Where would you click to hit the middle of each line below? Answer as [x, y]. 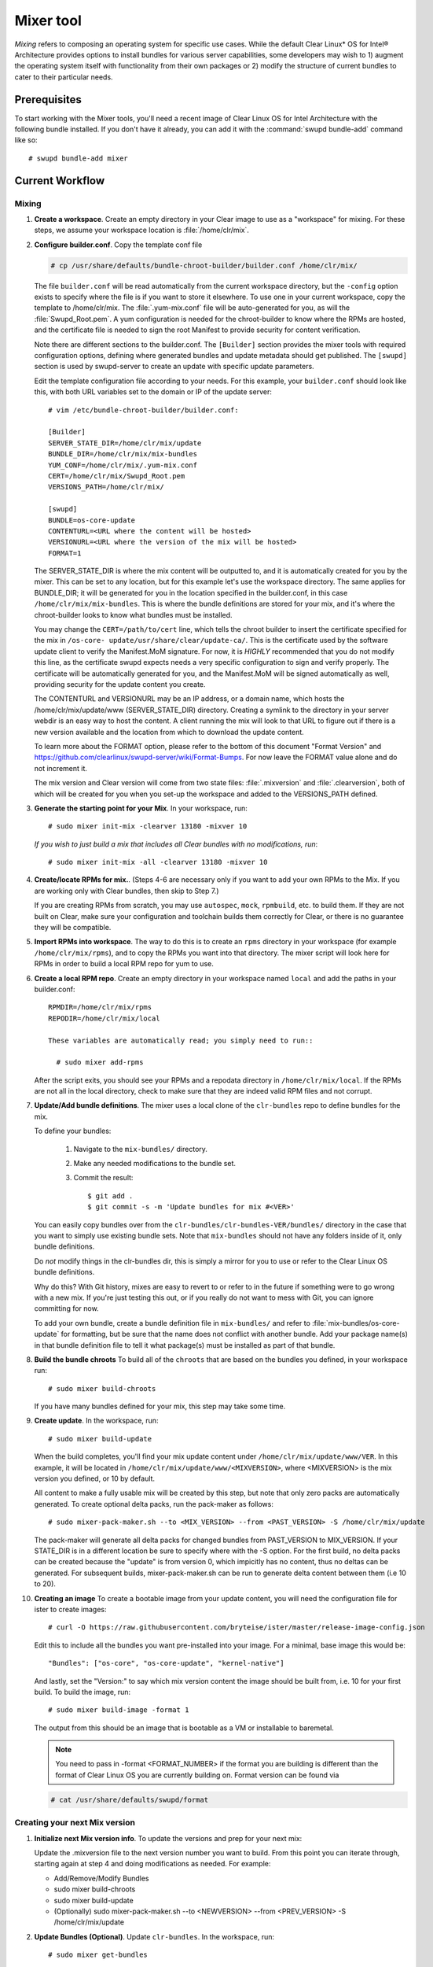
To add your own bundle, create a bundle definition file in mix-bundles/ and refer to [172, 1323]
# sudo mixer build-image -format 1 [119, 1710]
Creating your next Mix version [75, 1823]
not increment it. [61, 768]
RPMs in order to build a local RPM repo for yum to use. [124, 964]
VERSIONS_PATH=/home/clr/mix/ [106, 487]
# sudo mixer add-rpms [100, 1063]
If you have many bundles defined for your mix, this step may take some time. [160, 1406]
